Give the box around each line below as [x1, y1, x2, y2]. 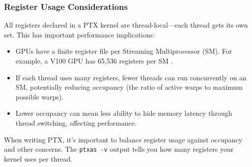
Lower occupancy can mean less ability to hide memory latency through [15, 108, 232, 118]
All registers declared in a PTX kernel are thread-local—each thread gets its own [4, 20, 248, 30]
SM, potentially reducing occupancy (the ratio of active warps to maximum [15, 82, 243, 92]
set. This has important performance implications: [4, 29, 155, 39]
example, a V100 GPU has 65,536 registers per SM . [15, 56, 173, 66]
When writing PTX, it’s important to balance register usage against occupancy [4, 134, 243, 144]
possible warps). [15, 91, 64, 101]
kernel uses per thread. [4, 153, 73, 164]
